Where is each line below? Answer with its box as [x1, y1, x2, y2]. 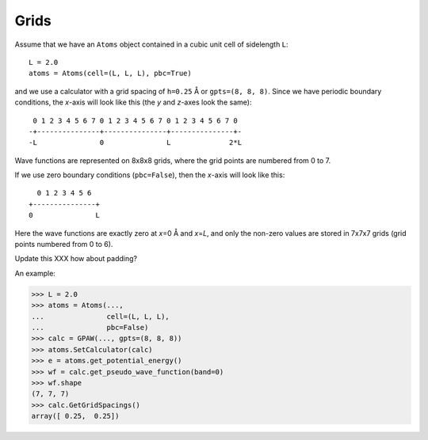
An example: [14, 268, 55, 278]
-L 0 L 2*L [29, 138, 242, 147]
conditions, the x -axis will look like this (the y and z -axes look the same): [14, 97, 252, 107]
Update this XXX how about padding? [14, 254, 138, 264]
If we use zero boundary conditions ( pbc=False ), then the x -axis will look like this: [14, 170, 285, 180]
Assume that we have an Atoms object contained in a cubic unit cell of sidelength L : [14, 40, 289, 49]
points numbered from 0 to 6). [14, 240, 113, 249]
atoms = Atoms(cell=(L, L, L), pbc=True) [29, 69, 192, 78]
